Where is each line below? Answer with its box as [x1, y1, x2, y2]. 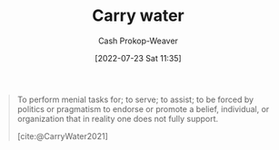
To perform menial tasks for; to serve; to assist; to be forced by [16, 94, 254, 105]
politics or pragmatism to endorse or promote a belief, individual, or [16, 103, 270, 114]
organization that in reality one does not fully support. [16, 113, 219, 124]
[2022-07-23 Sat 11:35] [94, 52, 183, 63]
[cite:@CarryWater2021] [16, 130, 108, 141]
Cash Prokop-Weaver [97, 35, 179, 46]
